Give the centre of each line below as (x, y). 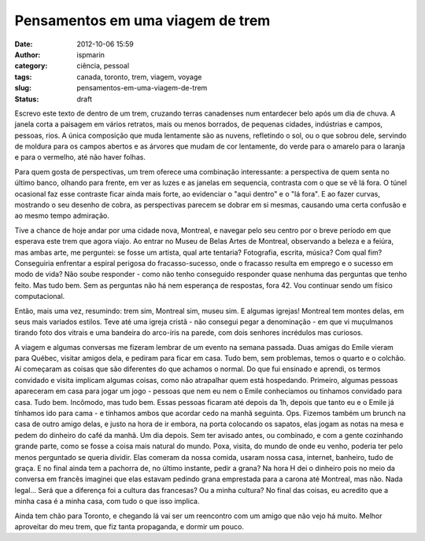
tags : (23, 77)
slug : (23, 88)
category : (31, 66)
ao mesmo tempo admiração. (62, 215)
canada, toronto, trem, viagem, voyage (139, 77)
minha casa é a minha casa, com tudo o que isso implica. (107, 501)
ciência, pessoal (103, 66)
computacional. (40, 296)
